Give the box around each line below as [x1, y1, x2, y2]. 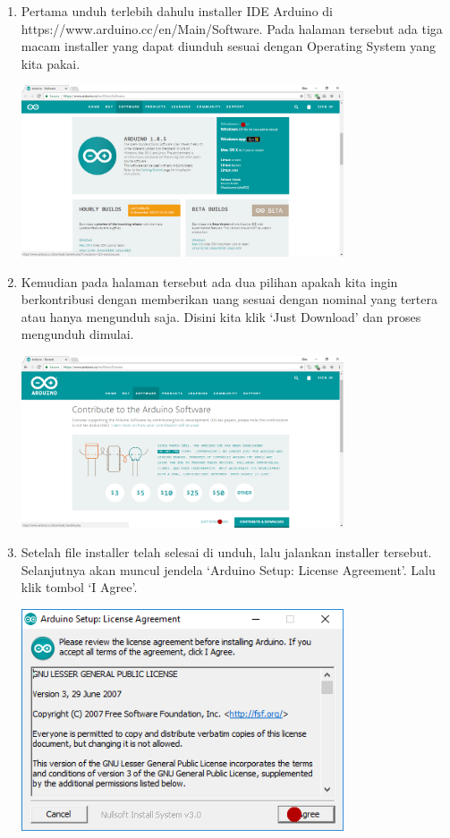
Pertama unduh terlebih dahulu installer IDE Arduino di [21, 2, 333, 20]
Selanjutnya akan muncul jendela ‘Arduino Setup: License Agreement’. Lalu [21, 560, 436, 579]
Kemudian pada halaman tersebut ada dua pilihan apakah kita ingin [21, 272, 398, 291]
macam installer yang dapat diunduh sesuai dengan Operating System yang [21, 37, 436, 55]
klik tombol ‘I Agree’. [21, 578, 138, 597]
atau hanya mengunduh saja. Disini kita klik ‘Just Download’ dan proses [21, 307, 421, 326]
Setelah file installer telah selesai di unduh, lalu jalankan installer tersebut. [21, 543, 432, 562]
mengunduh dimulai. [21, 325, 134, 343]
